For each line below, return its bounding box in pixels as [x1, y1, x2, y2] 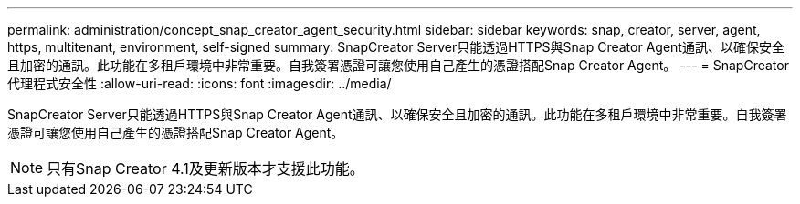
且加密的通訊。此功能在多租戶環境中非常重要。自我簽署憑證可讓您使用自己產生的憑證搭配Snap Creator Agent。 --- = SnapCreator [7, 57, 789, 73]
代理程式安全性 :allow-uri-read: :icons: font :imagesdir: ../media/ [7, 76, 392, 91]
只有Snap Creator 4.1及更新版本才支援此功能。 [47, 159, 364, 178]
